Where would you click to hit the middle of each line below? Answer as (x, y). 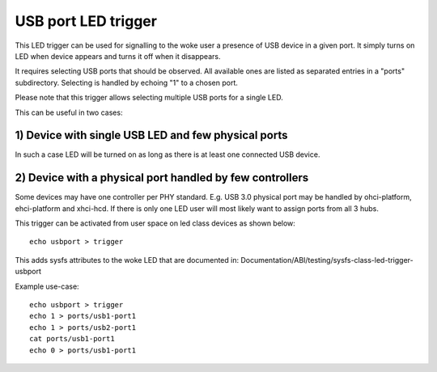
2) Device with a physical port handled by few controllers (162, 178)
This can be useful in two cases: (69, 112)
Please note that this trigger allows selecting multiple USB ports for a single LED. (149, 98)
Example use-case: (47, 286)
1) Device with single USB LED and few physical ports (151, 135)
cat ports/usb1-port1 (72, 339)
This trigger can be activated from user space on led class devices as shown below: (155, 223)
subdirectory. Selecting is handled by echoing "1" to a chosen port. (127, 82)
